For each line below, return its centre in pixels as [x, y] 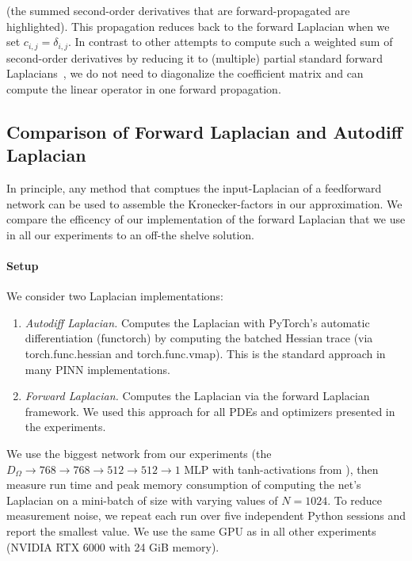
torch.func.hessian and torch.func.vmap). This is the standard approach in [205, 353]
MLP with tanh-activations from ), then [281, 469]
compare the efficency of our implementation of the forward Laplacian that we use [206, 219]
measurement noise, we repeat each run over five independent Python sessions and [206, 515]
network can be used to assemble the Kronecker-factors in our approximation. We [204, 203]
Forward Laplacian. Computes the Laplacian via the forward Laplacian [197, 396]
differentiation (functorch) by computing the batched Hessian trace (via [199, 338]
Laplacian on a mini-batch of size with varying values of [142, 500]
